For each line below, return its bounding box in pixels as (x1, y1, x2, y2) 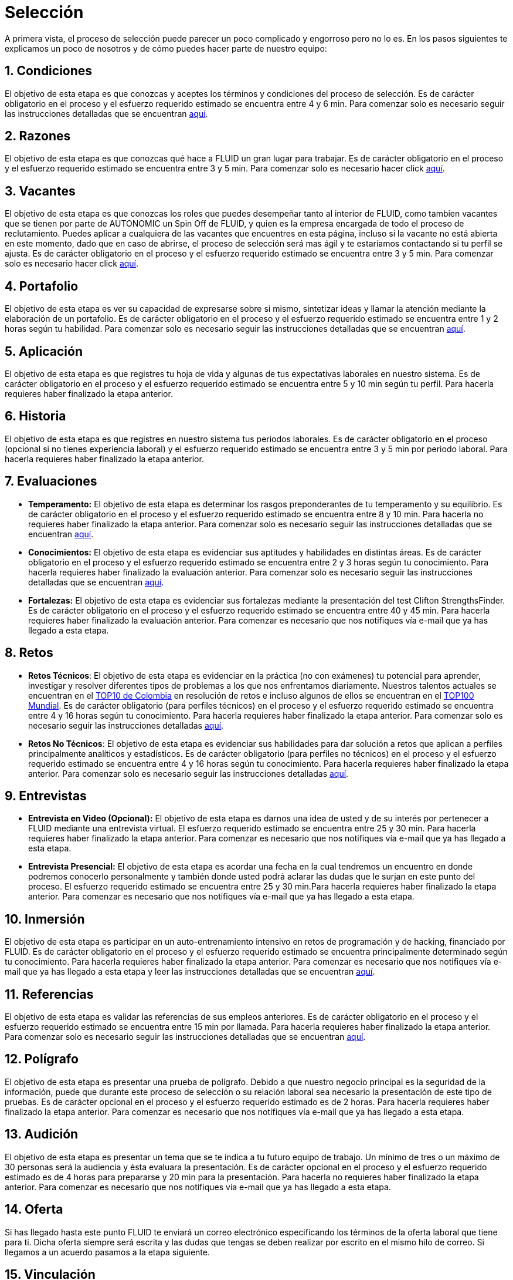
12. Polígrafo (5, 1052, 79, 1067)
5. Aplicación (5, 343, 83, 359)
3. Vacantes (5, 183, 76, 198)
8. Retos (5, 645, 53, 661)
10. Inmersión (5, 911, 85, 927)
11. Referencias (5, 986, 94, 1002)
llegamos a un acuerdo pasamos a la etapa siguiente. (5, 1247, 210, 1257)
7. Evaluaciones (5, 474, 97, 489)
